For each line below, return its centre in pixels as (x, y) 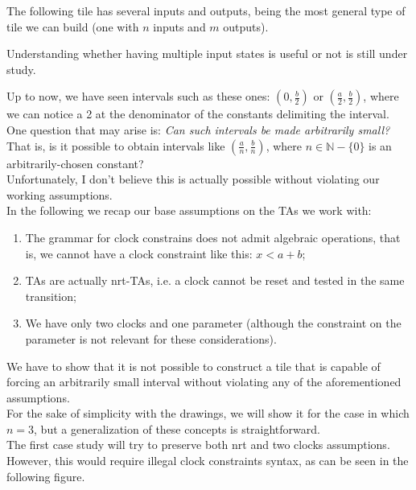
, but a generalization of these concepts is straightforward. (177, 428)
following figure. (46, 476)
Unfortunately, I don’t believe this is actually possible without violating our (193, 179)
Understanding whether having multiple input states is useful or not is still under (207, 54)
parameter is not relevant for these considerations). (151, 338)
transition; (51, 296)
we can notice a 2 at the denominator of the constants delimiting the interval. (198, 114)
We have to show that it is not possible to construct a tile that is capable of (194, 366)
